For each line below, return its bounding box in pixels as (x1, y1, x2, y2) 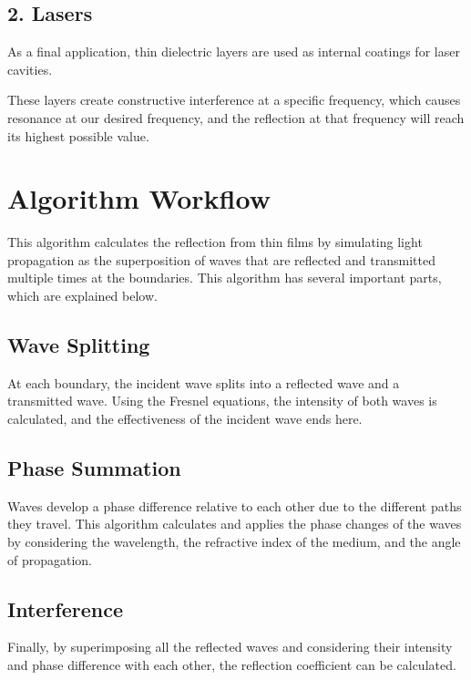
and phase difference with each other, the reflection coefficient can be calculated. (7, 655, 456, 675)
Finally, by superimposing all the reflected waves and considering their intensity (7, 637, 453, 656)
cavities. (7, 59, 53, 78)
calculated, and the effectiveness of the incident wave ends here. (7, 409, 363, 428)
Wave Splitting (7, 331, 150, 359)
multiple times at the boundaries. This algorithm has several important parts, (7, 268, 442, 287)
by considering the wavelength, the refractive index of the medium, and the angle (7, 532, 461, 551)
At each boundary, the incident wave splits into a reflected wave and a (7, 373, 400, 392)
